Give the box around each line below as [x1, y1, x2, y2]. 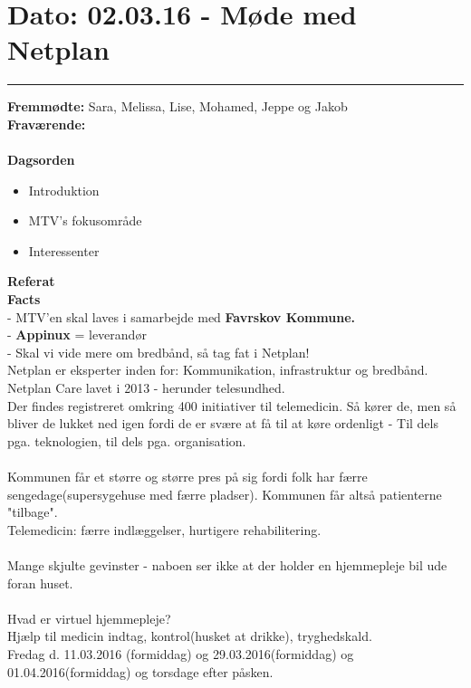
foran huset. [7, 573, 73, 592]
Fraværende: [7, 114, 86, 133]
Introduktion [28, 180, 100, 199]
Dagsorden [7, 150, 75, 169]
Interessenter [28, 241, 100, 260]
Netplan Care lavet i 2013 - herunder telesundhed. [7, 378, 285, 397]
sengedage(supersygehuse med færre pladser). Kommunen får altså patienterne [7, 484, 442, 503]
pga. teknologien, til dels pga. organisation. [7, 431, 246, 450]
